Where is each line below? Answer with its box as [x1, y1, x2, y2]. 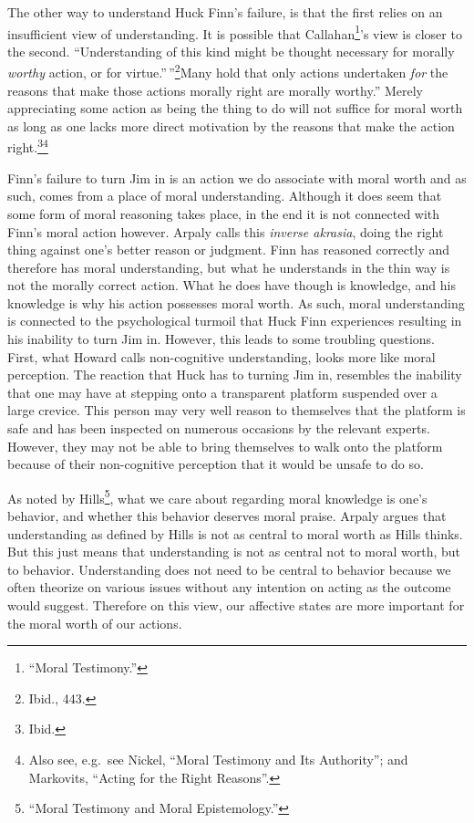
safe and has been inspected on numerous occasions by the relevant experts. [7, 419, 430, 438]
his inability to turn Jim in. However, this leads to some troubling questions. [7, 329, 436, 349]
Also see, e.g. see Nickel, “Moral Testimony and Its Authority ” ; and [28, 750, 408, 768]
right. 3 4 [7, 135, 48, 157]
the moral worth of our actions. [7, 613, 182, 632]
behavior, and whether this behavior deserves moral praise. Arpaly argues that [7, 506, 447, 526]
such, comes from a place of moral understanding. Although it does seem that [7, 186, 442, 205]
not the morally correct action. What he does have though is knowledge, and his [7, 276, 456, 295]
